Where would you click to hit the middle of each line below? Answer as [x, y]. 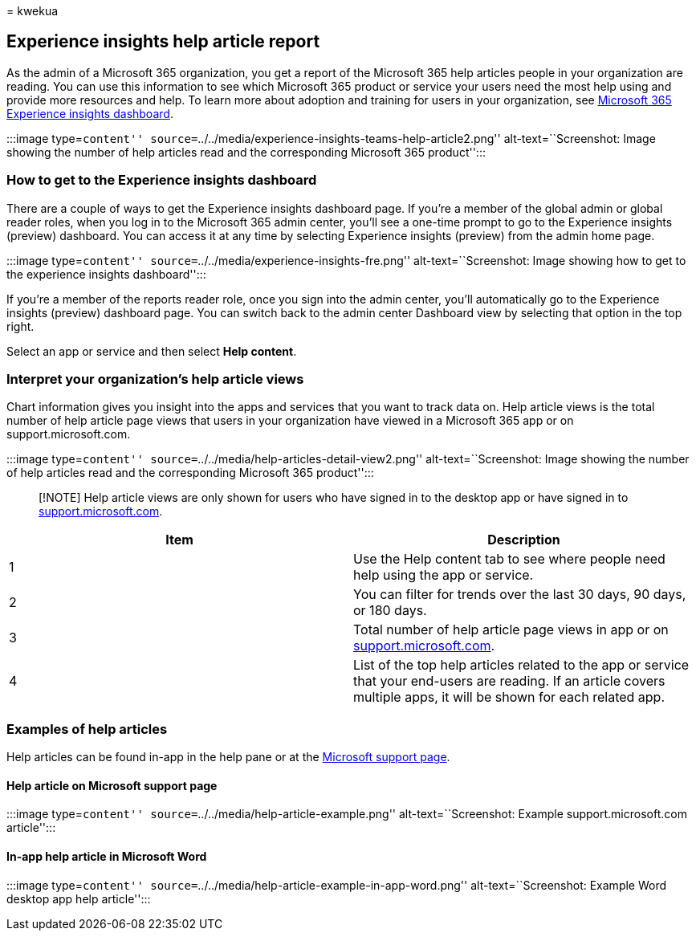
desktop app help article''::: [79, 898]
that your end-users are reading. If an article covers [509, 681]
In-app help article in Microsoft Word [107, 856]
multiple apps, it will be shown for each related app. [509, 697]
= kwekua [33, 11]
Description [524, 540]
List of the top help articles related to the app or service [521, 665]
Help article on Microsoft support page [112, 785]
